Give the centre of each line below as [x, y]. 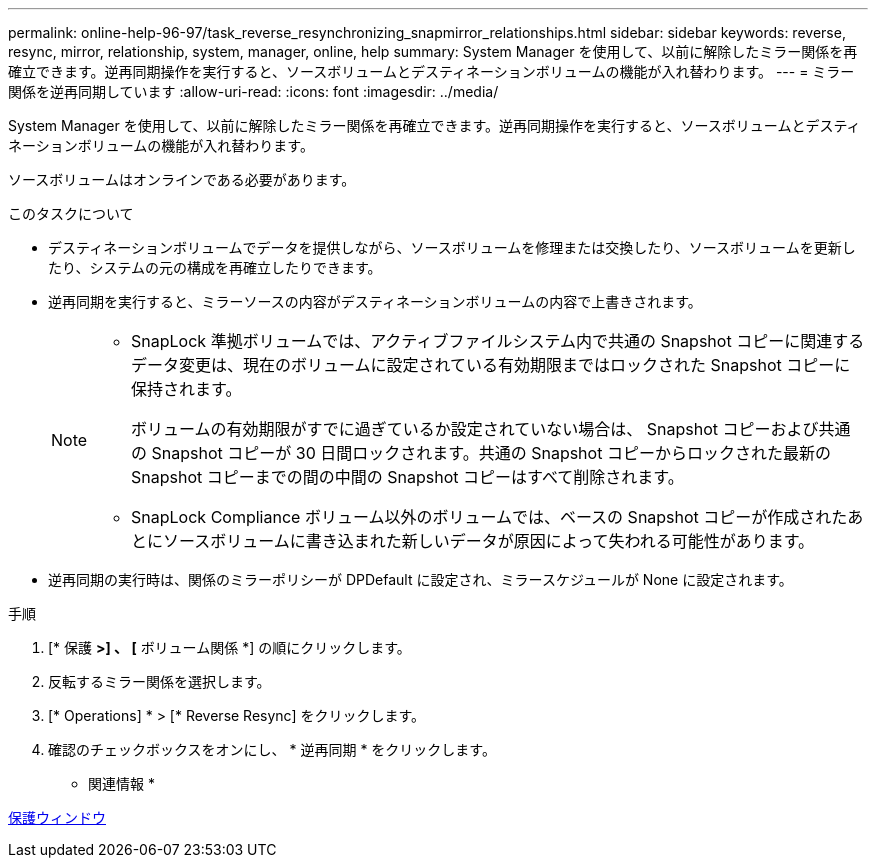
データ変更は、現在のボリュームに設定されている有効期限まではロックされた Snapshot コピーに [491, 365]
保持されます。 [186, 389]
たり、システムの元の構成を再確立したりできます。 [215, 267]
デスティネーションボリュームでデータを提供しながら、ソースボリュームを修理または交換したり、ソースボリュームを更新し [452, 247]
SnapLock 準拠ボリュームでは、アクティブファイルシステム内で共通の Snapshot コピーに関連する [498, 341]
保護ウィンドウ [57, 817]
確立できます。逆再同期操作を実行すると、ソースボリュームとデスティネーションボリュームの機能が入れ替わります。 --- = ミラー [431, 71]
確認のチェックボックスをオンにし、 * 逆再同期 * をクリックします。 [272, 749]
